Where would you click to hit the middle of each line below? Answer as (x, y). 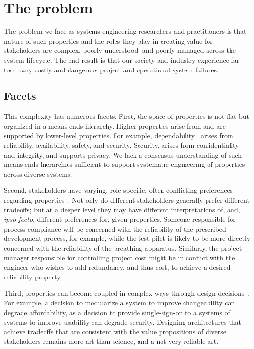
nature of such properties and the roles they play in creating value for (108, 40)
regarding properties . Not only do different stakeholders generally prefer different (127, 200)
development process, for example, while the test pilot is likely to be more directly (127, 238)
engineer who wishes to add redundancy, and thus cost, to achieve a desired (117, 267)
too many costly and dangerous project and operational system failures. (111, 69)
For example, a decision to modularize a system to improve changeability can (120, 302)
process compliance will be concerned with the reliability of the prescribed (115, 228)
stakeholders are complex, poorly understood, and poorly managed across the (120, 50)
